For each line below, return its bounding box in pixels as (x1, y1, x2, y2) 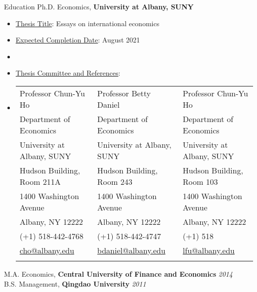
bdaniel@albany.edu (97, 244, 166, 256)
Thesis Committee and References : (15, 68, 121, 78)
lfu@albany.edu (182, 244, 235, 256)
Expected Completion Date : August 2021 (15, 35, 140, 45)
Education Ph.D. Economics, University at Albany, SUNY (4, 1, 194, 11)
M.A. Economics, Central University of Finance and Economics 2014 (4, 268, 233, 279)
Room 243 (97, 175, 132, 187)
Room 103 (182, 175, 218, 187)
